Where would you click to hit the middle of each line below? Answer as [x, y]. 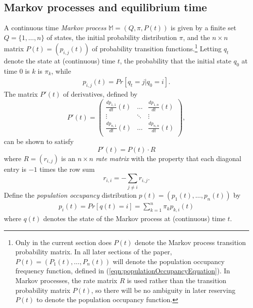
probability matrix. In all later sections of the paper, [94, 252]
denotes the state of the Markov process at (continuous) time [134, 218]
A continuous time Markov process [55, 28]
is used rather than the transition [177, 280]
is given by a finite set [203, 28]
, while [61, 71]
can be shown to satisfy [39, 141]
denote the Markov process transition [190, 242]
